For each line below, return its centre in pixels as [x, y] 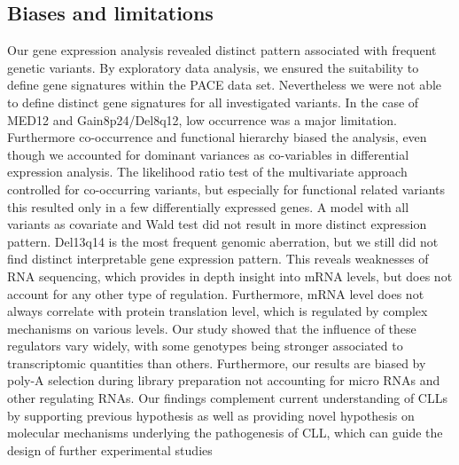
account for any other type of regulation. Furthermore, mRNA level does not [216, 293]
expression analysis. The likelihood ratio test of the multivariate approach [207, 172]
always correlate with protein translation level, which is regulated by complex [218, 311]
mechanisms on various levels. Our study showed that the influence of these [212, 328]
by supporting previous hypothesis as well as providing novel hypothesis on [211, 415]
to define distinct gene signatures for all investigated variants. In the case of [213, 102]
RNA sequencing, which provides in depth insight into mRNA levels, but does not [230, 276]
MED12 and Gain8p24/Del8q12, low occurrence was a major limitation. [202, 119]
